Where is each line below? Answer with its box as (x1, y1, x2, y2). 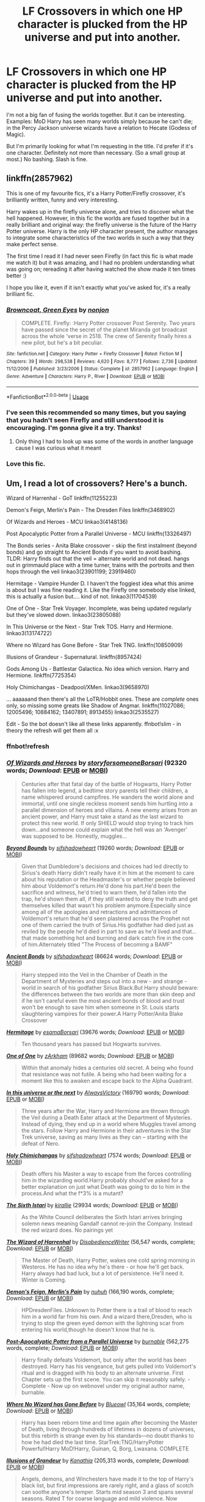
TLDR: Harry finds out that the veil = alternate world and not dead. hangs (6, 555, 190, 562)
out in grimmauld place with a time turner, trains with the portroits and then (6, 562, 195, 569)
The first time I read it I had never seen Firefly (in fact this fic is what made (6, 252, 193, 260)
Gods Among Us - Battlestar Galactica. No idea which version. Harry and (6, 665, 189, 673)
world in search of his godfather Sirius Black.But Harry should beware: (21, 984, 199, 991)
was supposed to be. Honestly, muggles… (21, 832, 127, 840)
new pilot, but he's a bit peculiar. (21, 339, 104, 347)
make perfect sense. (6, 240, 58, 247)
